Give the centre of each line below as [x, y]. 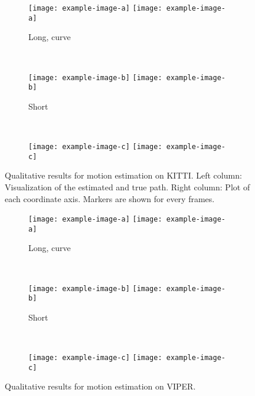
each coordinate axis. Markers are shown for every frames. [110, 198]
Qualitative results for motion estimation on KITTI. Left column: [123, 175]
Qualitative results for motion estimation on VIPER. [100, 386]
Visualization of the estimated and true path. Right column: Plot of [127, 187]
